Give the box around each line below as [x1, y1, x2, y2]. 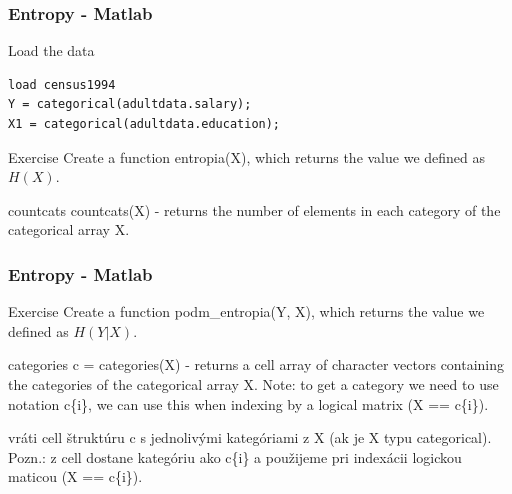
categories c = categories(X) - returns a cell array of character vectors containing [8, 354, 505, 375]
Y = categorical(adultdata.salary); [8, 97, 252, 112]
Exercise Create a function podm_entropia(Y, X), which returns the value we [8, 301, 485, 322]
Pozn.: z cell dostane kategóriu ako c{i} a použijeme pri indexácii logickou [8, 446, 462, 467]
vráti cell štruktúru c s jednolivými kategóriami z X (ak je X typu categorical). [8, 427, 492, 448]
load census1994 [8, 77, 116, 92]
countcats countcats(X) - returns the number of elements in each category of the [8, 199, 501, 220]
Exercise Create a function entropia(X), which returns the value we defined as [8, 146, 486, 167]
